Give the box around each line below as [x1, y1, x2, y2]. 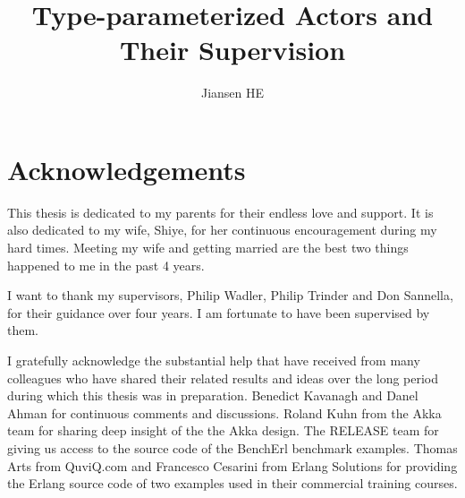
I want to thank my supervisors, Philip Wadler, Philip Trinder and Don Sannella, [7, 286, 453, 305]
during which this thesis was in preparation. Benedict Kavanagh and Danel [7, 386, 418, 405]
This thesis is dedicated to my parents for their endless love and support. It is [7, 202, 434, 221]
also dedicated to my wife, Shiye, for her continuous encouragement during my [7, 220, 437, 239]
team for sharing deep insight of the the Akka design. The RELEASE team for [7, 421, 439, 440]
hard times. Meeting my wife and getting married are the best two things [7, 238, 409, 257]
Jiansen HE [200, 83, 265, 102]
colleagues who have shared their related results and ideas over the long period [7, 368, 439, 387]
